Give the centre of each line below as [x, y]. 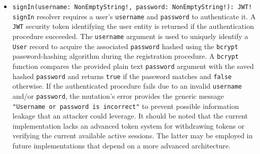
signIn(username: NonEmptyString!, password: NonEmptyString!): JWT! [132, 7]
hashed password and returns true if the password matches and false [122, 76]
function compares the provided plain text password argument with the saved [133, 66]
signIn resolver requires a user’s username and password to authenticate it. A [134, 16]
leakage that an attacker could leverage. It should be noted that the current [130, 116]
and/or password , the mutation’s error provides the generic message [118, 95]
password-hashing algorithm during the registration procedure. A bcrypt [125, 56]
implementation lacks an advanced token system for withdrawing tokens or [128, 125]
